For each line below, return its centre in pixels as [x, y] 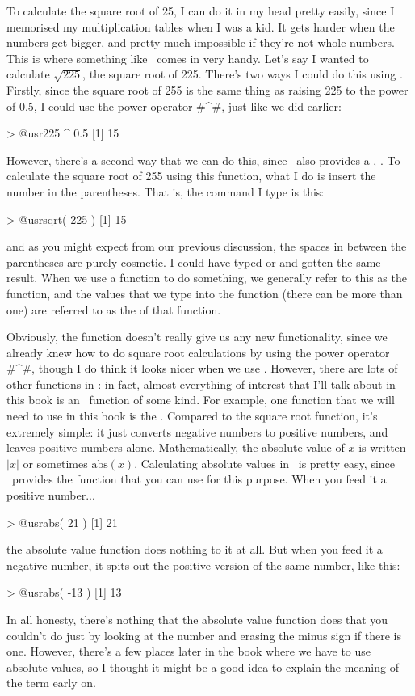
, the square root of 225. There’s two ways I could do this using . [243, 74]
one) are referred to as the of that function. [114, 309]
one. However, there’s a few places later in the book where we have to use [189, 651]
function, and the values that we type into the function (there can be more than [205, 293]
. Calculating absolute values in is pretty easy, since [264, 463]
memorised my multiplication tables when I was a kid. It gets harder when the [201, 26]
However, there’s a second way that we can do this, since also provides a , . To [203, 160]
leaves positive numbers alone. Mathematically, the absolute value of [176, 447]
